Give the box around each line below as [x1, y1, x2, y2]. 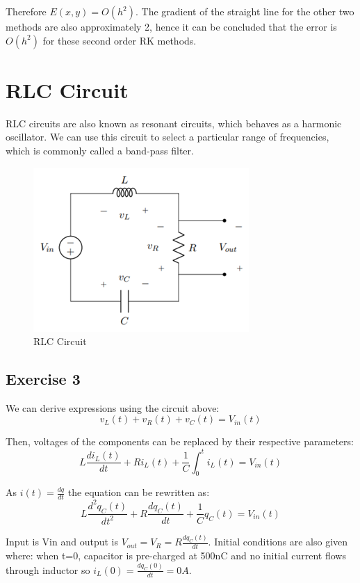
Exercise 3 [6, 368, 81, 390]
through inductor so [6, 562, 90, 577]
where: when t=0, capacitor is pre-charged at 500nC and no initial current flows [6, 548, 346, 562]
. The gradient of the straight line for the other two [135, 4, 354, 18]
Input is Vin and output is [6, 534, 118, 549]
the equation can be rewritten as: [67, 485, 210, 500]
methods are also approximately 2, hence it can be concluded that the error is [6, 19, 337, 33]
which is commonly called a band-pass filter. [6, 143, 194, 157]
